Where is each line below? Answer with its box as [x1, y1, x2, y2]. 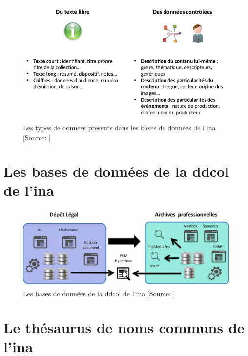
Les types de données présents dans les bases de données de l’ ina [23, 123, 216, 133]
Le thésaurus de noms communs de [3, 317, 245, 337]
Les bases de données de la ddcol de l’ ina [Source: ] [23, 289, 175, 299]
